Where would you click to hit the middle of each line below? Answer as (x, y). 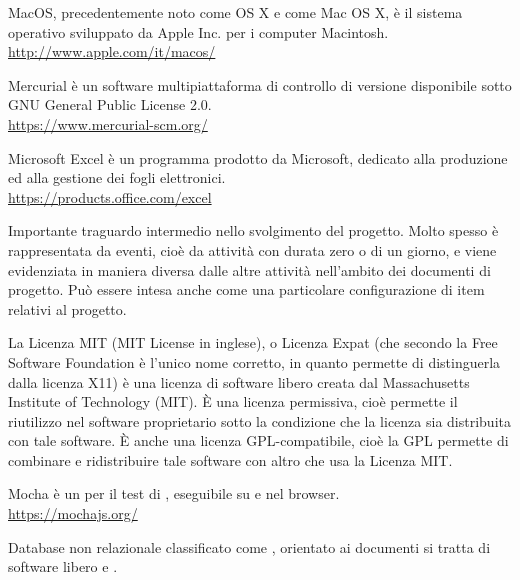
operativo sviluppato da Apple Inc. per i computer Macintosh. (198, 31)
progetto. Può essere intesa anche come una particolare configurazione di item (246, 289)
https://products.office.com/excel (110, 196)
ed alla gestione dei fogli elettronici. (117, 177)
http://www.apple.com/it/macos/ (112, 51)
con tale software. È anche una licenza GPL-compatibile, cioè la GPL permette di (258, 440)
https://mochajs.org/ (73, 513)
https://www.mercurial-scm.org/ (108, 123)
